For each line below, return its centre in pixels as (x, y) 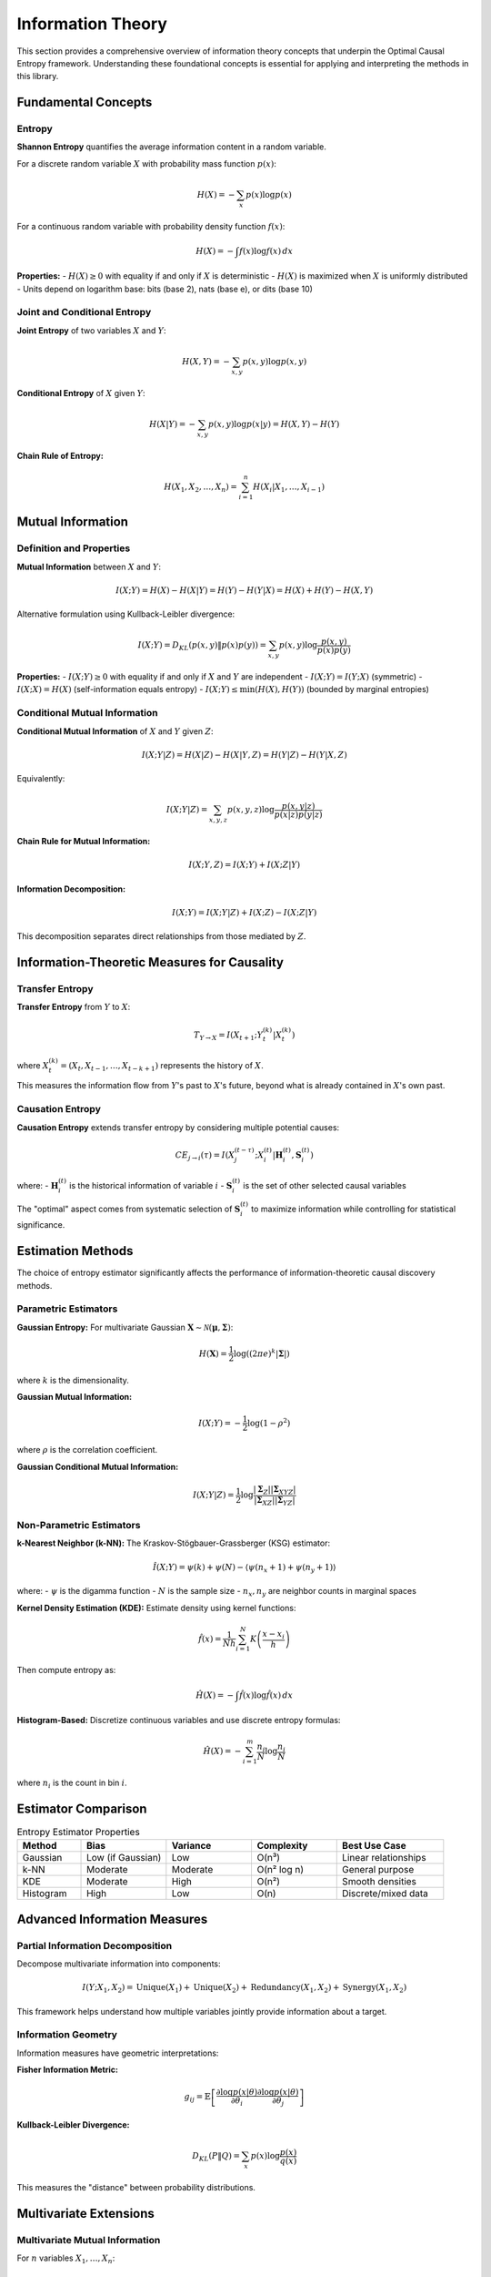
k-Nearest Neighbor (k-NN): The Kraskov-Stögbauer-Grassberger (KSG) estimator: (174, 1543)
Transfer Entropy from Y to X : (74, 1007)
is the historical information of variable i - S (151, 1185)
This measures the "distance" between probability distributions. (136, 2187)
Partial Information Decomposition (95, 1945)
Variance (191, 1846)
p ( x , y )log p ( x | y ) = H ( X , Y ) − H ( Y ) (274, 424)
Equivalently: (41, 779)
